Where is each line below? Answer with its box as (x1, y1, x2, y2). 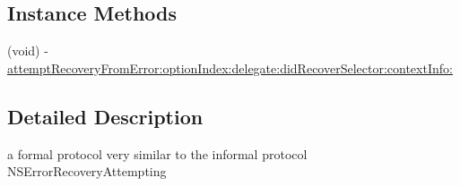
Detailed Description (7, 102, 204, 130)
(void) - (7, 41, 48, 60)
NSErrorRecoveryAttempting (7, 162, 167, 181)
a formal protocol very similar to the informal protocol (7, 144, 308, 163)
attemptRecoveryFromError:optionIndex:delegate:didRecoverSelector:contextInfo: (7, 58, 453, 77)
